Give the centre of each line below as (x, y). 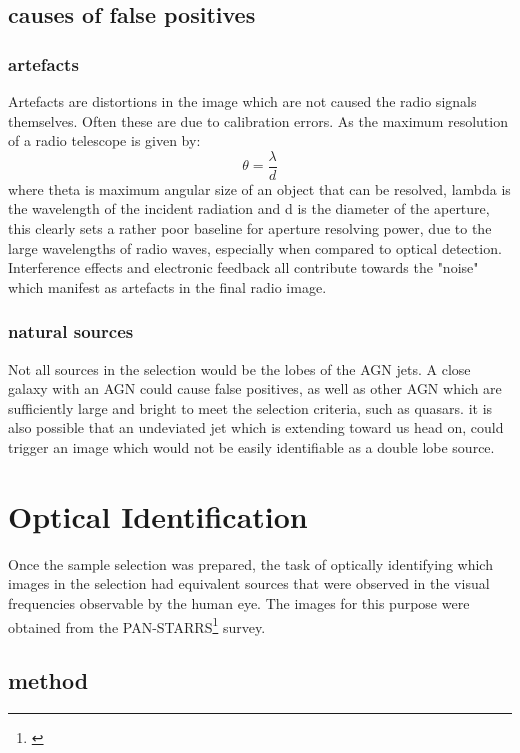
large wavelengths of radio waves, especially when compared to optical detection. (255, 247)
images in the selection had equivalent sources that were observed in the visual (249, 583)
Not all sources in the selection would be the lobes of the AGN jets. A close (239, 368)
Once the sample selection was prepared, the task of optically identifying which (250, 563)
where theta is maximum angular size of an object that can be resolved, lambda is (259, 188)
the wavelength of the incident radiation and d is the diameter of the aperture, (249, 208)
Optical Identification (158, 515)
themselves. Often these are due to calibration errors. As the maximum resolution (258, 120)
